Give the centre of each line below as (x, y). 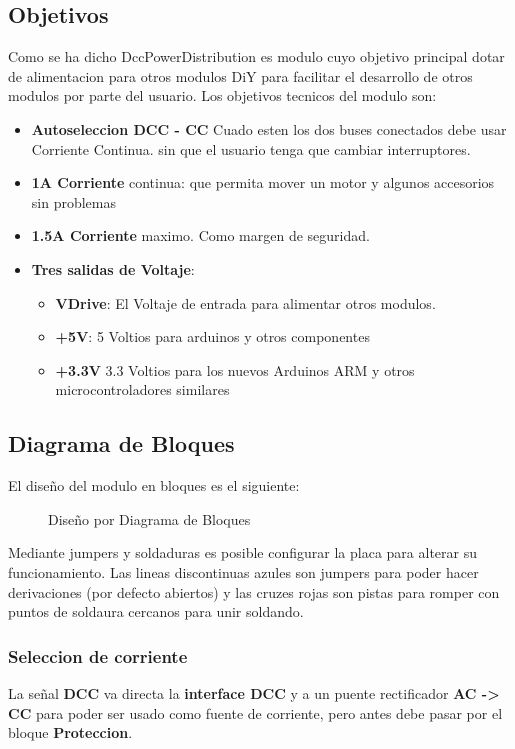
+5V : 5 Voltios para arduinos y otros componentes (212, 336)
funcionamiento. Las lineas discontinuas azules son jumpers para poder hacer (243, 571)
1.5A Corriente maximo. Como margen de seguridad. (200, 235)
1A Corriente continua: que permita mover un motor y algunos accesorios (263, 182)
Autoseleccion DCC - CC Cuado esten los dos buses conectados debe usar (269, 128)
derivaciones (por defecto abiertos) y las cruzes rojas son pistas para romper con (254, 591)
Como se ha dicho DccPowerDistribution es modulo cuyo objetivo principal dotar (256, 56)
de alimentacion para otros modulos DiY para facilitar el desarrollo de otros (240, 75)
